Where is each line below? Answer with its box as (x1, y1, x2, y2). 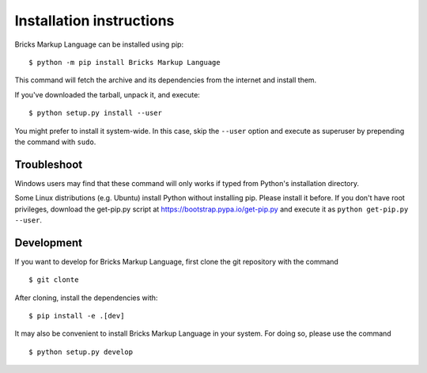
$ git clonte (28, 276, 79, 284)
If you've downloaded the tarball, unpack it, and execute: (14, 89, 201, 99)
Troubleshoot (14, 158, 83, 171)
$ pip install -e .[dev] (28, 311, 125, 321)
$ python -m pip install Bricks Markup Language (28, 58, 221, 67)
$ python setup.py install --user (28, 108, 162, 118)
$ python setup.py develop (28, 347, 134, 356)
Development (14, 236, 83, 249)
